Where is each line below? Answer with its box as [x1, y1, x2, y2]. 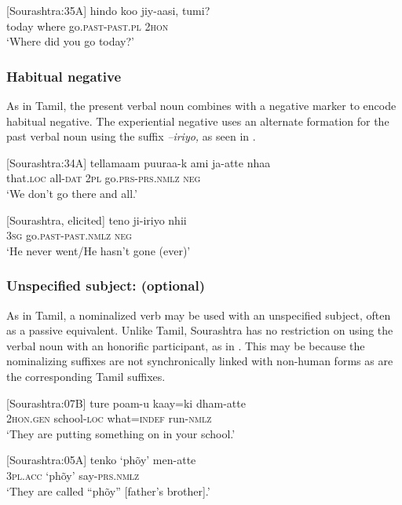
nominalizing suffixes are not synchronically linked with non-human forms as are [6, 353, 393, 369]
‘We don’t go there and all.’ [6, 185, 137, 201]
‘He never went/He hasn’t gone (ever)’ [6, 242, 191, 258]
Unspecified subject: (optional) [6, 276, 205, 295]
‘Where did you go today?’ [6, 33, 135, 49]
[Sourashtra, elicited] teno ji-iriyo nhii [6, 211, 187, 228]
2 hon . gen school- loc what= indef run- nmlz [6, 410, 212, 426]
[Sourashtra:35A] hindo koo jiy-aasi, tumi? [6, 2, 210, 18]
